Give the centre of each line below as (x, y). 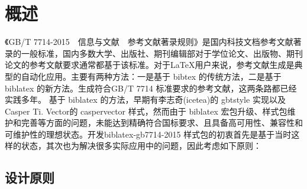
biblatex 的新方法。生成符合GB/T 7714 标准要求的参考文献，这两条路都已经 (151, 88)
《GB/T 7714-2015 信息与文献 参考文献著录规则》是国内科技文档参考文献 (149, 42)
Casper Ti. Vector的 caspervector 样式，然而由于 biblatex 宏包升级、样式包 (146, 111)
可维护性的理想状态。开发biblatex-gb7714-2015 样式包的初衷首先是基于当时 (148, 134)
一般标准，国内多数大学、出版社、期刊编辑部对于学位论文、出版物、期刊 (162, 53)
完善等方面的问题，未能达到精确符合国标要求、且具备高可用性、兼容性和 (162, 123)
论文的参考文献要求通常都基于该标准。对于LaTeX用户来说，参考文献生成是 (150, 65)
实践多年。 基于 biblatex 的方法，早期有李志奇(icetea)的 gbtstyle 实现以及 (145, 100)
